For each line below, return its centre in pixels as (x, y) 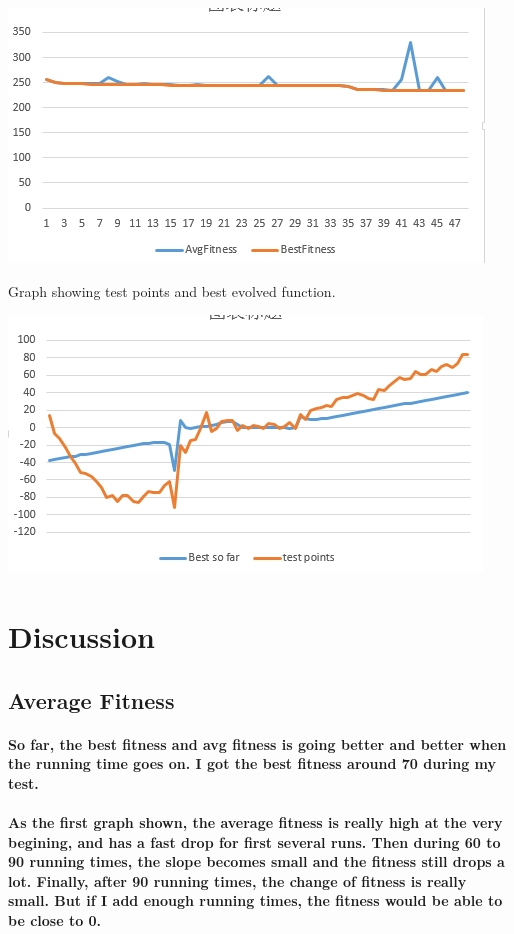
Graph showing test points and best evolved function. (172, 290)
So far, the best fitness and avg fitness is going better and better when (257, 743)
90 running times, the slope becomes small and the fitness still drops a (256, 861)
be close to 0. (55, 919)
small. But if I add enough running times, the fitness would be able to (255, 900)
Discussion (81, 635)
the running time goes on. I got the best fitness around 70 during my (252, 763)
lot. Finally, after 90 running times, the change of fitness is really (237, 880)
